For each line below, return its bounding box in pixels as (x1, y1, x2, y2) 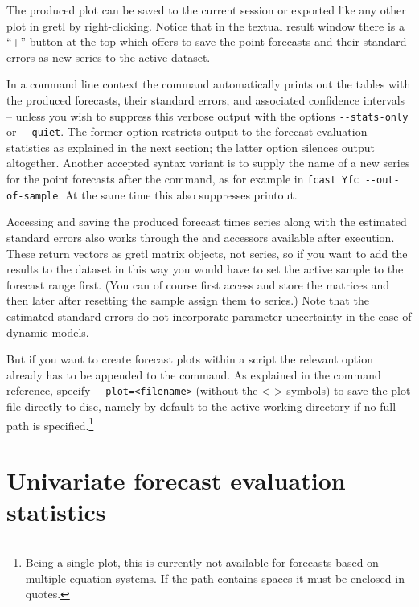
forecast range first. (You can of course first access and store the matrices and (6, 276, 390, 293)
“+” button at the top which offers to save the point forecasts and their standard (6, 33, 407, 50)
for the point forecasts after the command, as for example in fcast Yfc (6, 170, 359, 187)
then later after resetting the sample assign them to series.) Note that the (6, 292, 369, 309)
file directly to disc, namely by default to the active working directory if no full (6, 397, 396, 414)
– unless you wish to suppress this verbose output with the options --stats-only (6, 107, 409, 124)
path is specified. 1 (6, 414, 94, 433)
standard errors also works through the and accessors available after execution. (6, 228, 395, 245)
